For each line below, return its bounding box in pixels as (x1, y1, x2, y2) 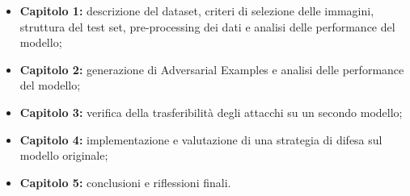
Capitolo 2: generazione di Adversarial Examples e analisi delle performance (19, 60, 404, 77)
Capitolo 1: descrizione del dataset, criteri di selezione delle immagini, (19, 2, 374, 19)
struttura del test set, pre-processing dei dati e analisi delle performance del (19, 18, 395, 35)
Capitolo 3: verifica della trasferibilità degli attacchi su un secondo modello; (19, 103, 403, 120)
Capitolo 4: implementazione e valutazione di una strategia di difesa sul (19, 131, 383, 148)
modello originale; (19, 147, 108, 164)
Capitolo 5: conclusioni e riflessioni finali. (19, 173, 231, 190)
